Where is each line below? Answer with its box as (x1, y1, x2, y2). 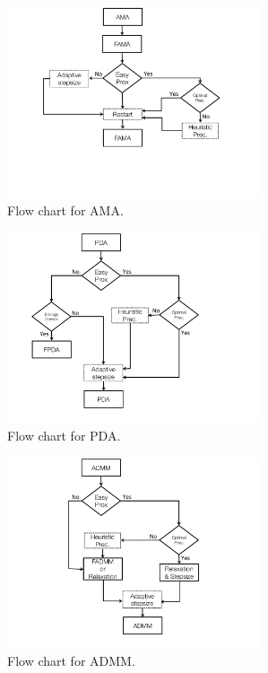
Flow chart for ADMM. (7, 651, 135, 669)
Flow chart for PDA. (7, 425, 121, 444)
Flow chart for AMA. (7, 201, 124, 220)
